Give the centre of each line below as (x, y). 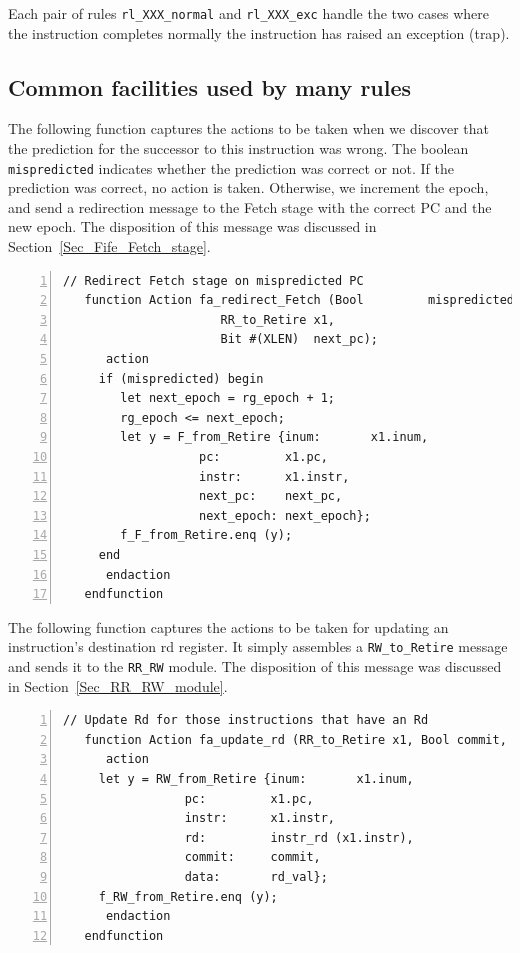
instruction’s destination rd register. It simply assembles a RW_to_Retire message (258, 646)
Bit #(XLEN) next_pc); (299, 339)
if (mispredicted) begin (181, 378)
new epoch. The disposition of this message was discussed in (192, 226)
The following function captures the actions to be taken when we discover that (248, 128)
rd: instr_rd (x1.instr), (299, 837)
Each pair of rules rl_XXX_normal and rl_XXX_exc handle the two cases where (248, 13)
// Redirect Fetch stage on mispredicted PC (213, 280)
